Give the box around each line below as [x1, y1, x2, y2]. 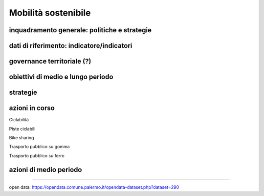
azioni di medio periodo [9, 165, 82, 174]
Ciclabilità [9, 117, 29, 123]
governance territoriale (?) [9, 57, 91, 65]
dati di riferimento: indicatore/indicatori [9, 42, 132, 50]
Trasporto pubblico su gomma [9, 144, 70, 150]
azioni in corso [9, 104, 55, 112]
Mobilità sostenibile [9, 7, 91, 18]
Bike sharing [9, 134, 34, 140]
